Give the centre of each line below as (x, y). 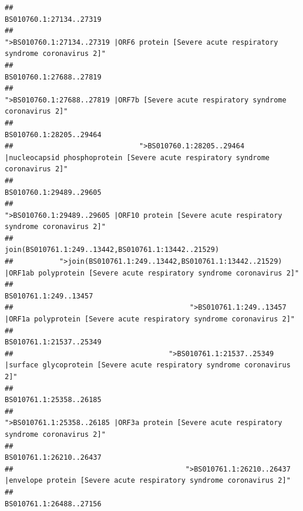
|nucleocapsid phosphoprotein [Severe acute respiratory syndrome (137, 157)
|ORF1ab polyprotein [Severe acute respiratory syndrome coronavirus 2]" (152, 273)
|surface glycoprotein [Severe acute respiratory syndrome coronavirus (148, 365)
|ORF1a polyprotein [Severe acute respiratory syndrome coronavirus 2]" (150, 319)
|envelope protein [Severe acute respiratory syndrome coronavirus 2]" (148, 481)
